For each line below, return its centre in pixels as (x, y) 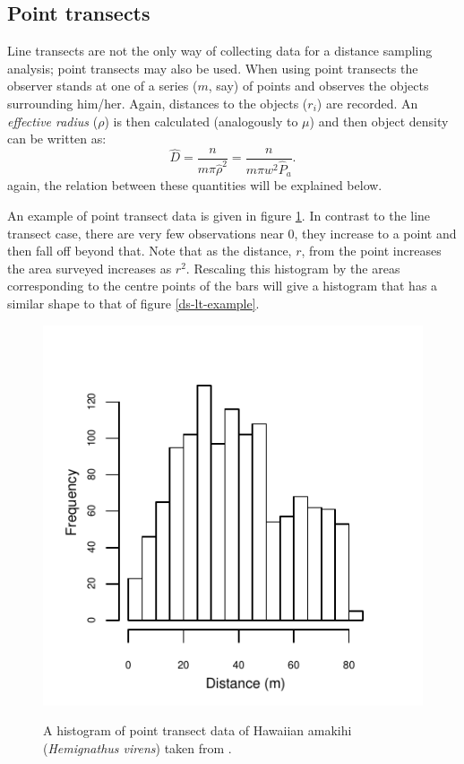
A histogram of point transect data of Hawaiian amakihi (198, 730)
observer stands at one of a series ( (103, 86)
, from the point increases (371, 251)
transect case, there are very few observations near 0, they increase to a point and (232, 233)
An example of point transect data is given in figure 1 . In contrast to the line (219, 215)
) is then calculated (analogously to (201, 121)
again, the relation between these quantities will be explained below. (195, 185)
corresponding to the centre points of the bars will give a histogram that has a (223, 286)
